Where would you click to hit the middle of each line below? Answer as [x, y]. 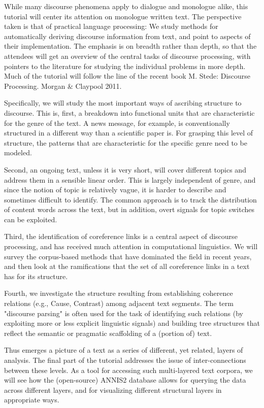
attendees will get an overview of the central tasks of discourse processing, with [127, 56]
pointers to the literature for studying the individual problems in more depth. [125, 66]
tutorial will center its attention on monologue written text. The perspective [123, 16]
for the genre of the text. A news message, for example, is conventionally [117, 123]
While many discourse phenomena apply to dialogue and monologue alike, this [126, 6]
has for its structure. [36, 276]
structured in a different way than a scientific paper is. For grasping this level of [129, 133]
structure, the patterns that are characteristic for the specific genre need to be [126, 142]
